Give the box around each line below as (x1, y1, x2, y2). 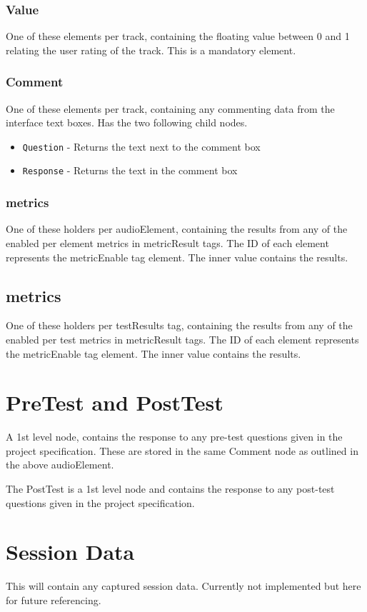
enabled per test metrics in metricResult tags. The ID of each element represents (6, 331, 359, 346)
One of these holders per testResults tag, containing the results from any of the (6, 318, 353, 333)
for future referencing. (6, 592, 101, 607)
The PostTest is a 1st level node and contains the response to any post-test (6, 481, 335, 496)
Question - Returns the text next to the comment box (22, 139, 261, 154)
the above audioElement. (6, 457, 114, 472)
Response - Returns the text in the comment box (22, 163, 238, 178)
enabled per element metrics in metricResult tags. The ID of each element (6, 235, 329, 250)
